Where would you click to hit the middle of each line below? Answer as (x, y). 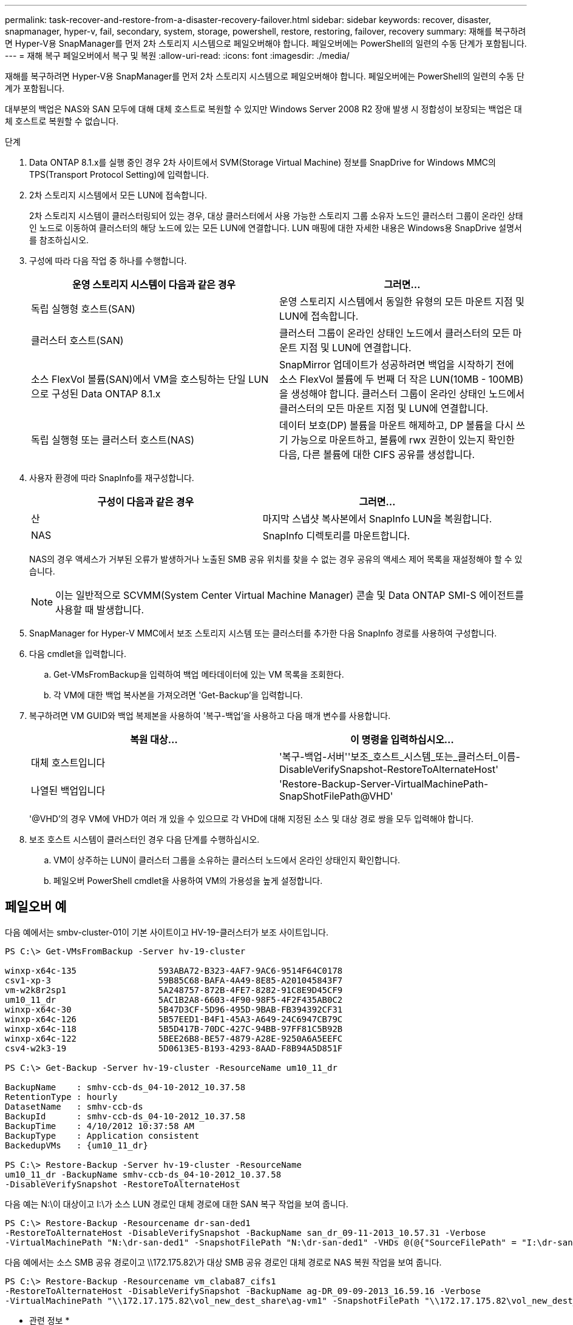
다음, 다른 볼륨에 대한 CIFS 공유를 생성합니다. (377, 454)
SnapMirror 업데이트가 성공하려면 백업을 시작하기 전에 (397, 365)
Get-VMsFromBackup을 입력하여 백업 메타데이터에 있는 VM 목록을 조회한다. (199, 674)
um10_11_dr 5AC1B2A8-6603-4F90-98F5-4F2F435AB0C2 (174, 1000)
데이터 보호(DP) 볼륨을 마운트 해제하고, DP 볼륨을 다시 (396, 425)
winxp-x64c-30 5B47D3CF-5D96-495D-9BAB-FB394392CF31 (174, 1009)
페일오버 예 (36, 907)
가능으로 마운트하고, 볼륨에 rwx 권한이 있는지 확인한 (403, 440)
